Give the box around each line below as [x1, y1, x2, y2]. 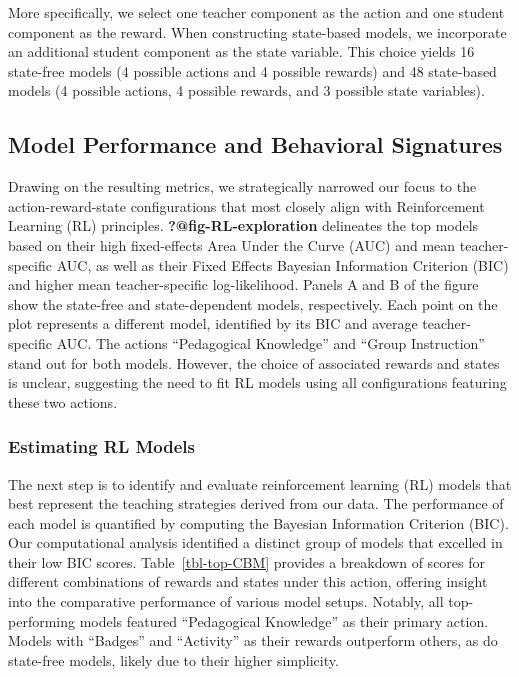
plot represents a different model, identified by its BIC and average [8, 313, 418, 334]
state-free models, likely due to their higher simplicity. [8, 649, 339, 670]
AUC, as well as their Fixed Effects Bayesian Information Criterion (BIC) [56, 254, 509, 275]
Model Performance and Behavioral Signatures [8, 129, 503, 160]
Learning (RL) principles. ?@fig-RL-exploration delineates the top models [8, 215, 479, 236]
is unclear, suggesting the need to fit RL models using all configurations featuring [8, 372, 507, 393]
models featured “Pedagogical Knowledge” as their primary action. [79, 610, 489, 631]
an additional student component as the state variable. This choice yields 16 [8, 41, 475, 62]
